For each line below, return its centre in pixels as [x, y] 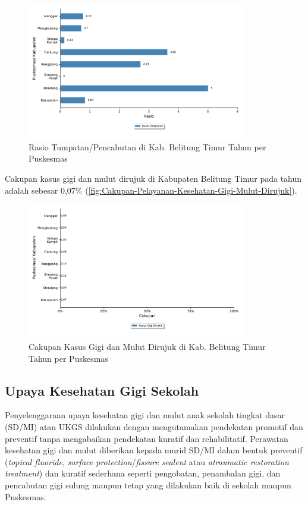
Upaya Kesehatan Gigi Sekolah [102, 390]
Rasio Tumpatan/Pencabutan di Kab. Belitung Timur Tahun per [147, 146]
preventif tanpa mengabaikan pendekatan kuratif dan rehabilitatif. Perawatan [147, 438]
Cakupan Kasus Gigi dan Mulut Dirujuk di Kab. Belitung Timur [147, 347]
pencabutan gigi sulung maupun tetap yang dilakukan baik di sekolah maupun [148, 485]
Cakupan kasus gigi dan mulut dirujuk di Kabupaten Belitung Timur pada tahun [153, 179]
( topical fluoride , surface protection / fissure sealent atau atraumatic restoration [147, 461]
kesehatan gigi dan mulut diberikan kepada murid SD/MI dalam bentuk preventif [154, 450]
